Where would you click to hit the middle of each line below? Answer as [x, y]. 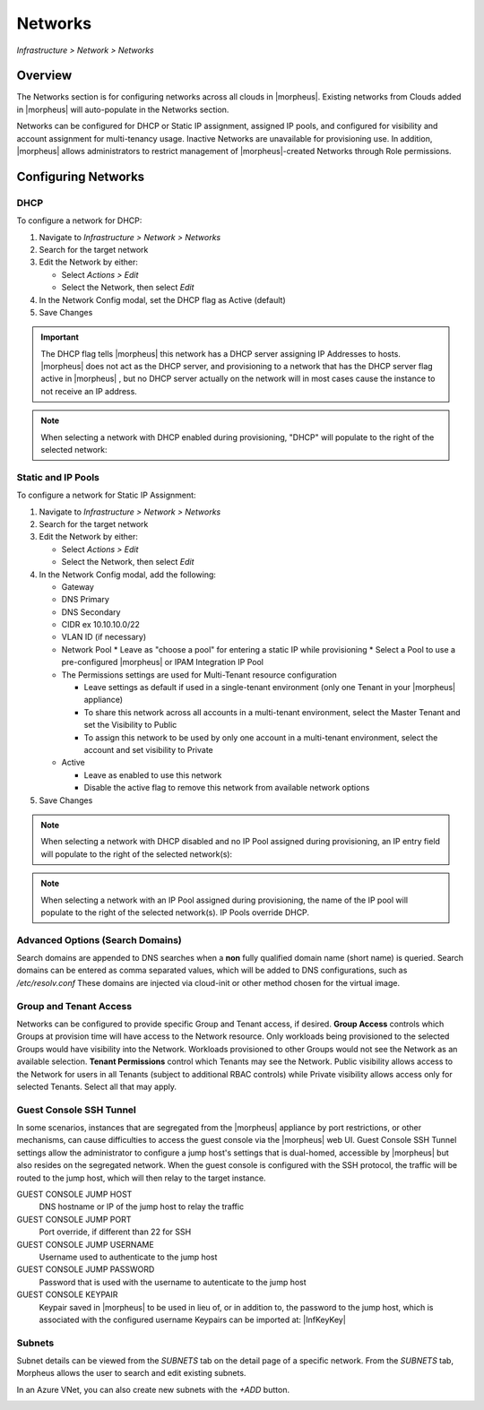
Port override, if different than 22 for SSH [115, 1232]
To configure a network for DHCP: [79, 221]
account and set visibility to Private [149, 749]
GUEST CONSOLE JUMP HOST [74, 1194]
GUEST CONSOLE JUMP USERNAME [85, 1244]
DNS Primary [85, 600]
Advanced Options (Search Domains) [99, 939]
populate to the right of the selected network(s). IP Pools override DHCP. [175, 912]
